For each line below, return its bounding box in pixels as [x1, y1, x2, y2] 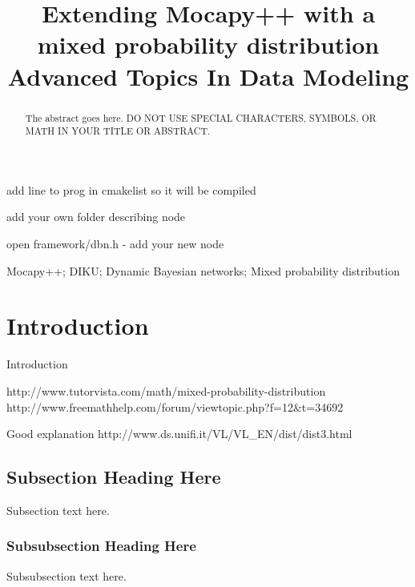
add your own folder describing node [6, 208, 186, 225]
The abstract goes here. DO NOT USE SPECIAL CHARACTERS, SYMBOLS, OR [25, 111, 377, 124]
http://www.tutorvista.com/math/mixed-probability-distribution [6, 382, 326, 399]
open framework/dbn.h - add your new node [6, 235, 224, 252]
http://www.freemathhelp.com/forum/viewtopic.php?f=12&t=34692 [6, 398, 344, 415]
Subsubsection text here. [6, 567, 127, 584]
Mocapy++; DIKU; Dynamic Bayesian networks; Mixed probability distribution [6, 262, 400, 279]
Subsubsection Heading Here [6, 536, 196, 556]
